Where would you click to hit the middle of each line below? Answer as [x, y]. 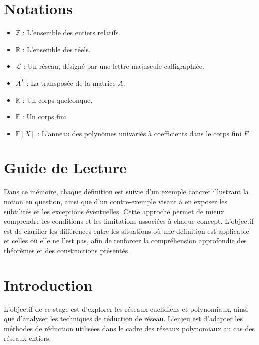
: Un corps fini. [45, 116]
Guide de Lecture [65, 167]
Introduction [48, 285]
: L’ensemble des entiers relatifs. [72, 32]
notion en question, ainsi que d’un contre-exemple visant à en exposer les [116, 201]
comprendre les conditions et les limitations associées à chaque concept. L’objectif [129, 221]
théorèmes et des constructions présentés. [67, 250]
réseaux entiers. [28, 338]
